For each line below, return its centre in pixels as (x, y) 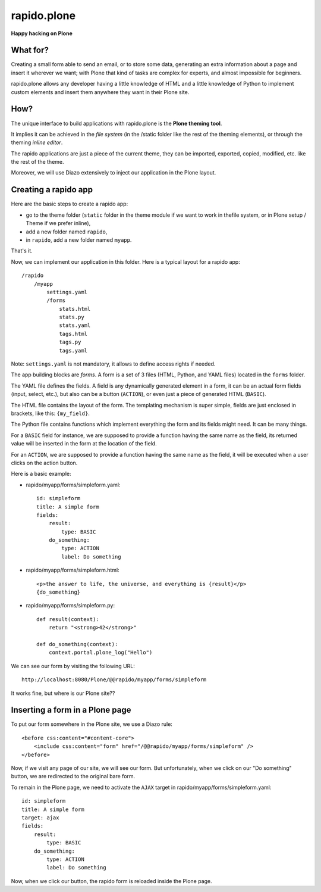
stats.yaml (75, 325)
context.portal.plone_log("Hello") (100, 653)
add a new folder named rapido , (67, 232)
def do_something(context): (77, 644)
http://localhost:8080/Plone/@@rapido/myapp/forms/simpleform (114, 680)
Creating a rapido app (52, 190)
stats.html (75, 309)
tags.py (70, 342)
